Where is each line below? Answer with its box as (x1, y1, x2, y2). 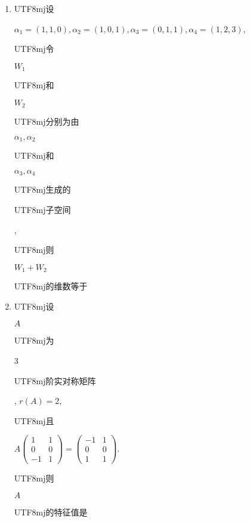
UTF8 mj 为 (14, 334, 54, 347)
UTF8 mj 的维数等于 (14, 280, 88, 292)
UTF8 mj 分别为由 (14, 115, 79, 128)
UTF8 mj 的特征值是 (14, 506, 88, 518)
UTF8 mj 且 (14, 414, 54, 427)
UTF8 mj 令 (14, 42, 54, 55)
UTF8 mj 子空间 (14, 203, 71, 215)
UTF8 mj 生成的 (14, 183, 71, 196)
